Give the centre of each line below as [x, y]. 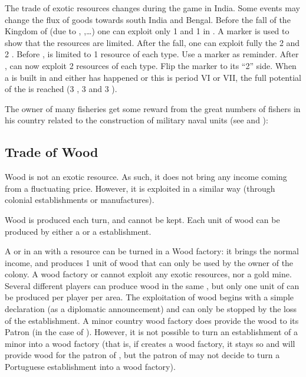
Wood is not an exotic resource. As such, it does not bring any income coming [146, 177]
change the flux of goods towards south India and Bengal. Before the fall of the [148, 19]
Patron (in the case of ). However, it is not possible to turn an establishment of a [151, 332]
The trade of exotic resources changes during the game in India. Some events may [152, 8]
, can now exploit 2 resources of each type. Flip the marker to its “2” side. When [151, 65]
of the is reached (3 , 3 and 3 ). [61, 89]
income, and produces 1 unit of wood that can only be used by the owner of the [149, 262]
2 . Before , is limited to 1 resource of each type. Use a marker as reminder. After [152, 54]
